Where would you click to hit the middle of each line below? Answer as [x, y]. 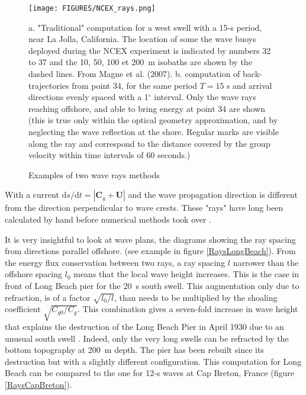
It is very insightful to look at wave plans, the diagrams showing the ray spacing [150, 239]
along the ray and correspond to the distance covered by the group [149, 143]
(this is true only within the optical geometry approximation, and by [153, 120]
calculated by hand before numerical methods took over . [108, 219]
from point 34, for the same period [135, 85]
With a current [32, 195]
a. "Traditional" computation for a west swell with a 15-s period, [145, 27]
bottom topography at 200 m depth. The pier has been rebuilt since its [134, 350]
